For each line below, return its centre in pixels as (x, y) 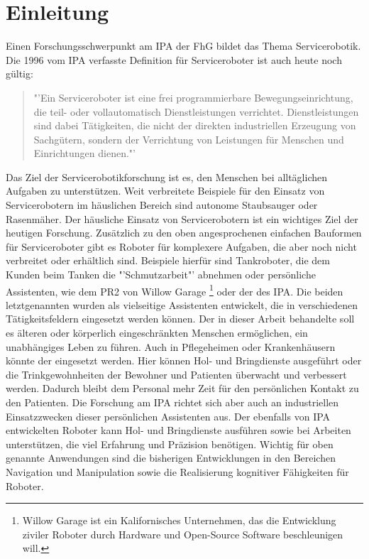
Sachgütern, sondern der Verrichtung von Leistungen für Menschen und (189, 139)
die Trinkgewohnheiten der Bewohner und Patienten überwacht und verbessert (176, 374)
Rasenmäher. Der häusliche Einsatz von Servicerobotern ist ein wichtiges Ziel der (182, 218)
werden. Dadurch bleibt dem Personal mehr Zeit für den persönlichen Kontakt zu (182, 388)
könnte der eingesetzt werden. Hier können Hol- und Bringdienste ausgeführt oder (184, 360)
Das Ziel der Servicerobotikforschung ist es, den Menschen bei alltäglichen (167, 177)
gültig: (20, 74)
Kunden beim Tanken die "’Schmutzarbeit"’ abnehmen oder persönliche (161, 275)
